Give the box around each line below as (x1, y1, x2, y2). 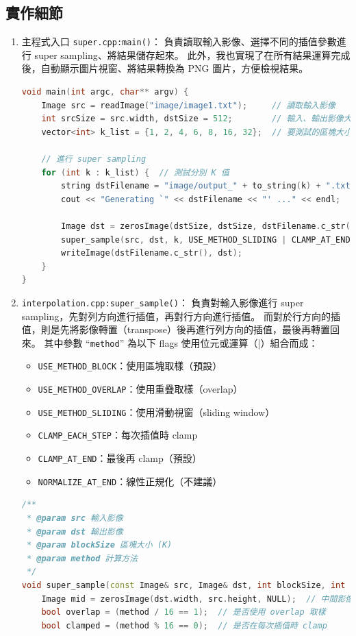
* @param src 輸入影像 (26, 513, 123, 523)
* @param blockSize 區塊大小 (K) (26, 540, 173, 550)
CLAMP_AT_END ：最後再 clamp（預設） (38, 451, 202, 465)
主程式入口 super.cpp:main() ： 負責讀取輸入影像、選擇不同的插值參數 (21, 34, 337, 49)
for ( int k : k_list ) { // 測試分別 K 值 (41, 167, 229, 178)
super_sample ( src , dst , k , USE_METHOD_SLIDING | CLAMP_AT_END (61, 234, 351, 245)
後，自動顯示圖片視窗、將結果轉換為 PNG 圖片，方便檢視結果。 (21, 61, 309, 75)
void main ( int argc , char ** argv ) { (21, 87, 189, 97)
